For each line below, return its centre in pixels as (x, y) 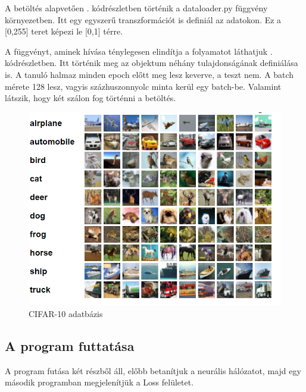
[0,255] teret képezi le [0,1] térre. (64, 31)
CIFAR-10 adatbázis (66, 313)
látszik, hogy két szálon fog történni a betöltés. (90, 98)
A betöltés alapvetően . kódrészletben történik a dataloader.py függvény (136, 8)
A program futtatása (70, 345)
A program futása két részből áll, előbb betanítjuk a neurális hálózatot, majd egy (153, 370)
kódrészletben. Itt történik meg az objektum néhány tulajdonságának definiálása (152, 63)
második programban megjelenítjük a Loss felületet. (99, 382)
